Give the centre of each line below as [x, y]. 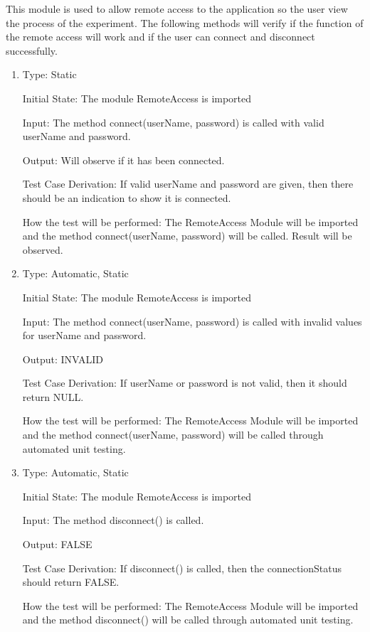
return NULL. [53, 396]
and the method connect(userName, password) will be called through [173, 435]
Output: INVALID [63, 359]
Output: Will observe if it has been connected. [123, 160]
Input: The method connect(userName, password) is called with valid [173, 122]
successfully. [32, 50]
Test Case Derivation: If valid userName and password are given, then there [188, 184]
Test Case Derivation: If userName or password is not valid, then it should [185, 383]
